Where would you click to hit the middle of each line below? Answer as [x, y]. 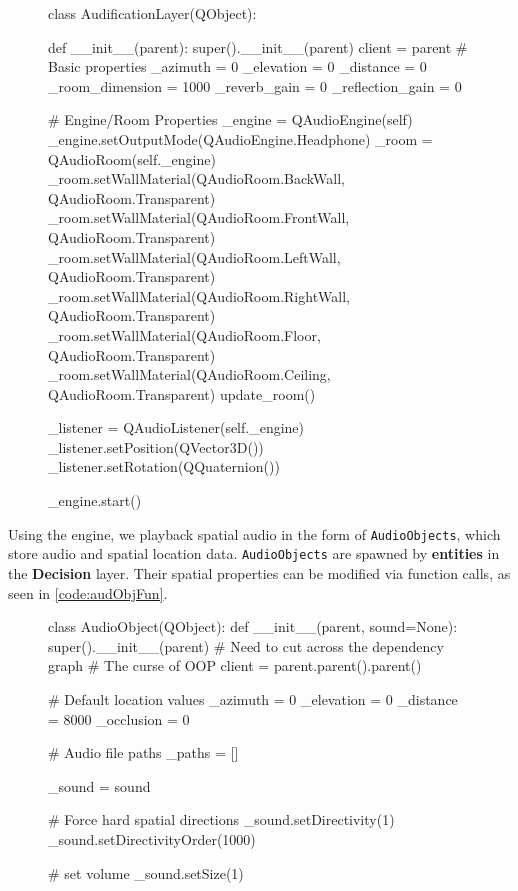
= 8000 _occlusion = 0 [119, 718]
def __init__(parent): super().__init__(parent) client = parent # [258, 46]
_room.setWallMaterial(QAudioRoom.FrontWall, [199, 217]
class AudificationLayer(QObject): [152, 13]
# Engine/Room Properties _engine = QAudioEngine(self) [230, 119]
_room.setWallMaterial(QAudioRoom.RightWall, [199, 295]
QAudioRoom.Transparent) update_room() [182, 393]
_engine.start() [95, 500]
